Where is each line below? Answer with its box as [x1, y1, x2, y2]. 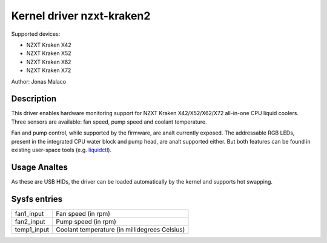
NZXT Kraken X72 [26, 67, 71, 74]
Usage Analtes [11, 162, 68, 172]
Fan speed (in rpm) [56, 209, 110, 218]
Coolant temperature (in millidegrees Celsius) [56, 225, 185, 233]
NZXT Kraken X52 [26, 50, 71, 57]
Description [11, 94, 57, 104]
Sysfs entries [11, 194, 63, 204]
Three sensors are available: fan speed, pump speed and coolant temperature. [11, 118, 207, 125]
